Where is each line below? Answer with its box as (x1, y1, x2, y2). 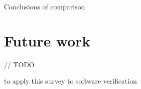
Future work (4, 30, 91, 50)
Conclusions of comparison (4, 1, 85, 11)
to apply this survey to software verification (4, 76, 137, 86)
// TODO (4, 59, 35, 69)
